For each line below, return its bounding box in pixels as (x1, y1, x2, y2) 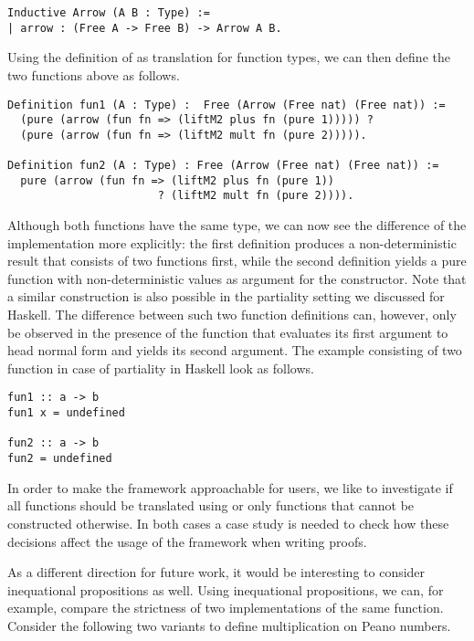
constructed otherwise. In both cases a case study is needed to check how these (7, 513, 449, 532)
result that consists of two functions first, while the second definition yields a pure (7, 251, 467, 270)
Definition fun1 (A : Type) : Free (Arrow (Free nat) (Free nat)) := (7, 98, 446, 111)
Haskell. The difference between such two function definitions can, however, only (7, 305, 457, 324)
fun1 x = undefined (7, 406, 125, 420)
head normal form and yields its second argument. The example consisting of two (7, 341, 462, 360)
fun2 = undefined (7, 452, 112, 466)
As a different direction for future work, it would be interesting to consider (7, 562, 426, 582)
